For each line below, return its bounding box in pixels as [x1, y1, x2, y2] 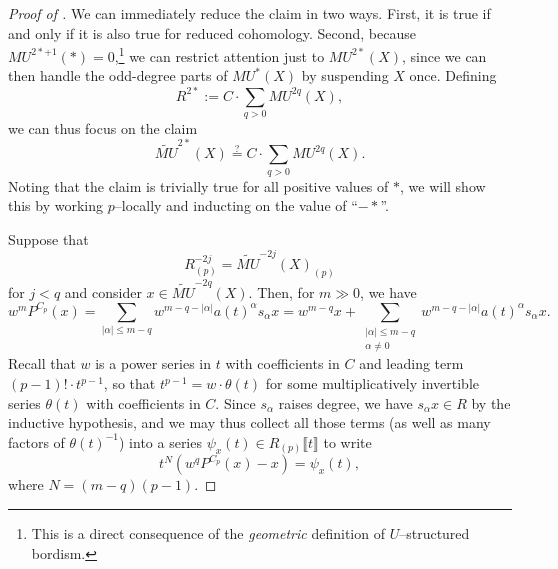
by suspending [301, 65, 389, 86]
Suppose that [8, 228, 89, 249]
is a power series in [95, 353, 212, 374]
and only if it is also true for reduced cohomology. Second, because [8, 22, 416, 43]
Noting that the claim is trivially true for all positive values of [8, 175, 389, 196]
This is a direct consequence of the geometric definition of [31, 522, 385, 543]
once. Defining [409, 65, 497, 86]
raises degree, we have [278, 392, 413, 413]
